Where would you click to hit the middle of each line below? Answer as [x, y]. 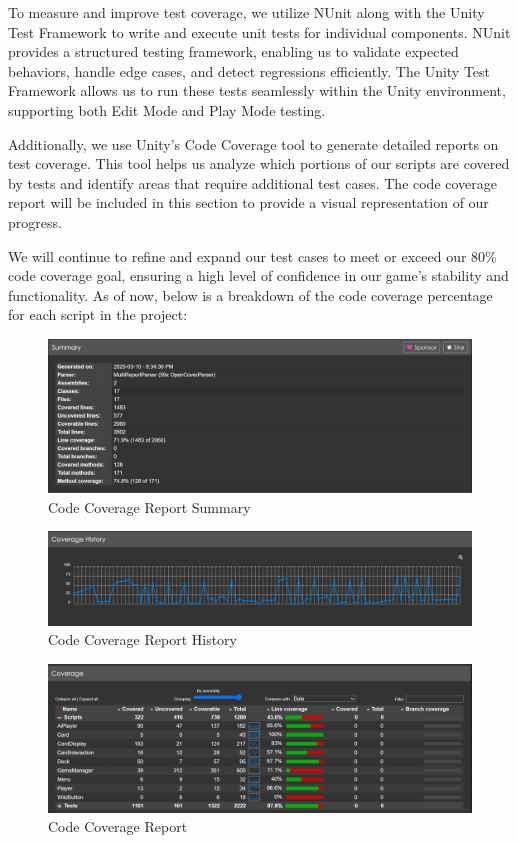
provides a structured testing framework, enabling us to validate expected [233, 51]
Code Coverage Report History [142, 639]
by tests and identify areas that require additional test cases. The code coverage [253, 182]
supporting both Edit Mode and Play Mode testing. [167, 109]
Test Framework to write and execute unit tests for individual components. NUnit [259, 31]
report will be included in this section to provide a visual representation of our [248, 202]
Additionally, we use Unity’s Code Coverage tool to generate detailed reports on [253, 143]
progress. [35, 221]
